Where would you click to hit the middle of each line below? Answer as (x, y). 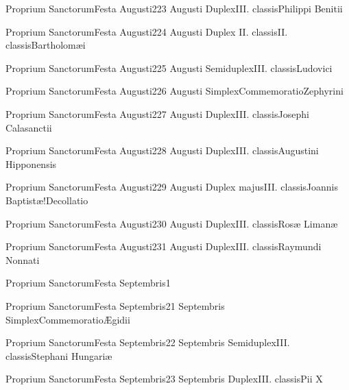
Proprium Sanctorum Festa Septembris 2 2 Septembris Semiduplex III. (148, 342)
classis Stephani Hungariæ (59, 355)
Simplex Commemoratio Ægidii (68, 319)
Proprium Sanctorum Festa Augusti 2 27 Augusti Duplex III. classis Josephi (157, 113)
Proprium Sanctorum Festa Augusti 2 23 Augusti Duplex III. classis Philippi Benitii (174, 8)
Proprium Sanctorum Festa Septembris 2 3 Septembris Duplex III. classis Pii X (164, 379)
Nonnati (23, 259)
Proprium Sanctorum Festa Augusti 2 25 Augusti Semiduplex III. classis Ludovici (169, 68)
